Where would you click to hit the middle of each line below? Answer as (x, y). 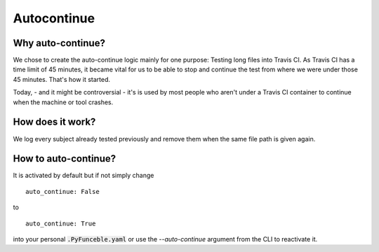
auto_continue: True (61, 223)
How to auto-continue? (64, 159)
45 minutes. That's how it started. (62, 79)
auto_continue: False (62, 191)
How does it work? (54, 122)
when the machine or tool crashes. (63, 102)
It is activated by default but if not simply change (84, 176)
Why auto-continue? (59, 43)
